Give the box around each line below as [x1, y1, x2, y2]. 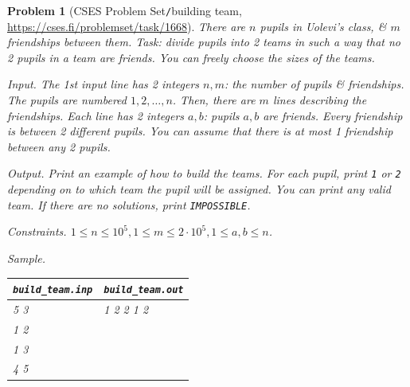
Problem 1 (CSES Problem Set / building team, [7, 2, 242, 18]
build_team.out [103, 284, 184, 295]
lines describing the [272, 92, 367, 108]
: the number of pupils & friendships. [225, 76, 404, 92]
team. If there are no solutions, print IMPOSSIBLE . [7, 196, 251, 213]
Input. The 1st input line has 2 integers [7, 76, 200, 92]
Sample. [7, 249, 45, 266]
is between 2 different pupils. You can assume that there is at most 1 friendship [7, 123, 393, 139]
